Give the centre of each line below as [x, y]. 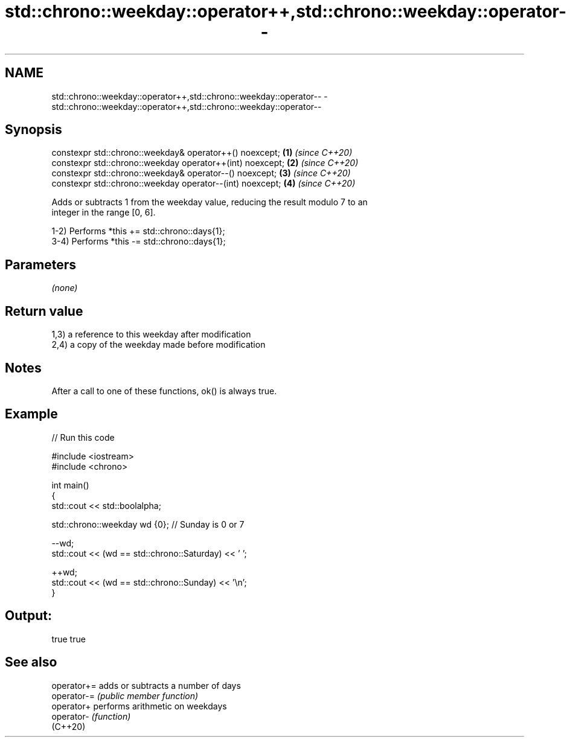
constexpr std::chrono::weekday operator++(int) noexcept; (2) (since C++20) [205, 163]
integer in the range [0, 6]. [104, 213]
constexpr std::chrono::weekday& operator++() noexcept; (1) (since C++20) [202, 153]
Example [31, 414]
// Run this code [83, 437]
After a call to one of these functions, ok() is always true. [164, 391]
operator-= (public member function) [125, 696]
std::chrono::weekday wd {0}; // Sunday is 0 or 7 [148, 524]
